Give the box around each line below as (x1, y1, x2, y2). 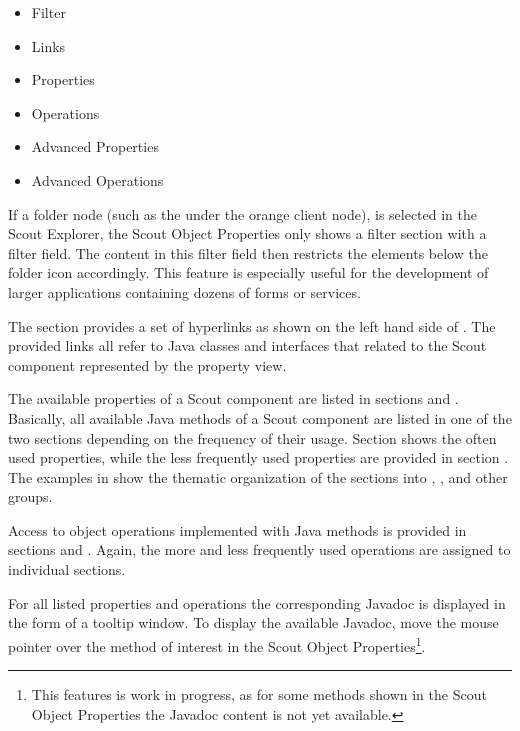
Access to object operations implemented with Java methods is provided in (8, 519, 467, 540)
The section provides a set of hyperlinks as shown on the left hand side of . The (8, 315, 496, 336)
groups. (8, 486, 53, 507)
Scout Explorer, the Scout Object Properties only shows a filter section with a (8, 223, 487, 244)
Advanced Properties (31, 136, 159, 157)
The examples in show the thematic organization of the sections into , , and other (8, 466, 508, 487)
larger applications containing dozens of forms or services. (8, 281, 361, 302)
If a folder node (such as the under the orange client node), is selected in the (8, 203, 478, 224)
